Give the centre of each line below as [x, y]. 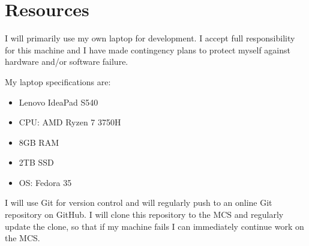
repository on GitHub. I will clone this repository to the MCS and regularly [144, 214]
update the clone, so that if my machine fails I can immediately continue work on [154, 226]
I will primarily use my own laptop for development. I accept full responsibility [150, 38]
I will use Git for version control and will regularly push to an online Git [139, 202]
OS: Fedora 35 [45, 182]
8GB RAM [39, 142]
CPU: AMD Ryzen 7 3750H [70, 122]
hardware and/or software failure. [67, 61]
